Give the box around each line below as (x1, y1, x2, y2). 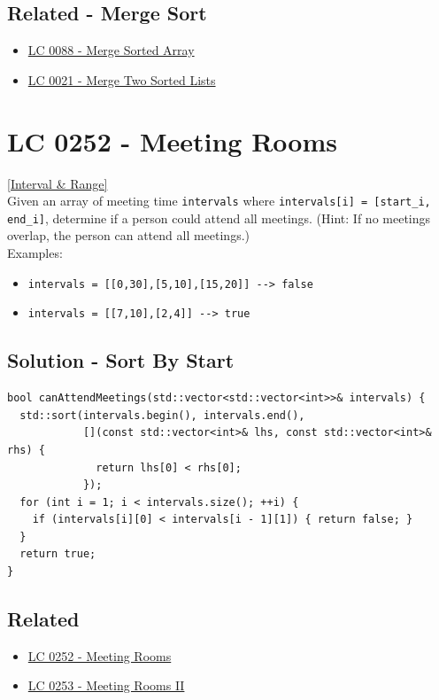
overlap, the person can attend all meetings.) (7, 226, 250, 245)
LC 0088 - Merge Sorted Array (27, 41, 195, 59)
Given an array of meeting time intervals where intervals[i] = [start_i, (7, 191, 431, 210)
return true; (19, 548, 96, 561)
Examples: (7, 244, 63, 262)
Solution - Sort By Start (7, 346, 235, 374)
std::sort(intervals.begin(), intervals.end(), (19, 408, 305, 422)
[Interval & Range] (7, 174, 108, 192)
